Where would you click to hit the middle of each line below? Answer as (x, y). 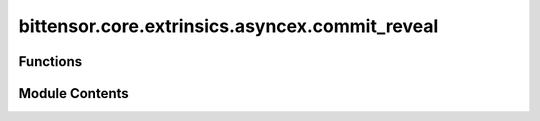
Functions (50, 61)
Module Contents (73, 93)
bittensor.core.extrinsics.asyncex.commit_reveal (228, 26)
